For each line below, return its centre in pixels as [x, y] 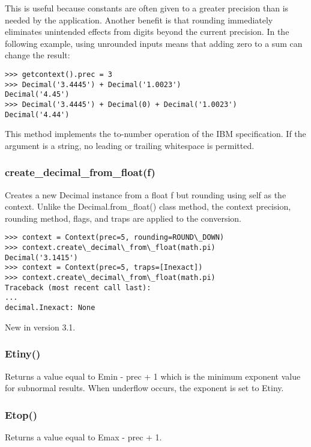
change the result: [38, 55]
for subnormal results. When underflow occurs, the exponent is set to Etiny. [144, 388]
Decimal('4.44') [37, 114]
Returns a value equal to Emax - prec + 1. [83, 436]
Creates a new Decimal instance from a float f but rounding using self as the [146, 194]
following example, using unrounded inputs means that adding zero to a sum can [154, 43]
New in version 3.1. [40, 327]
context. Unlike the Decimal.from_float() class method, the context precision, [148, 206]
